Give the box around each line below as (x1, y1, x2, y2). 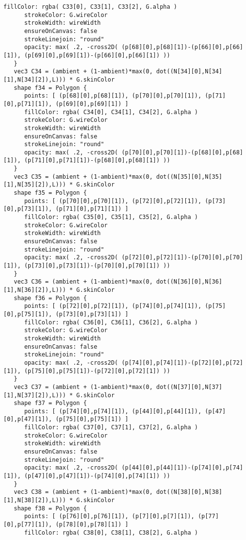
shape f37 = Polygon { (14, 400, 87, 407)
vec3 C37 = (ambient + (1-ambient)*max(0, (14, 383, 153, 390)
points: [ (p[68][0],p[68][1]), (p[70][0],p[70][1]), (24, 92, 202, 100)
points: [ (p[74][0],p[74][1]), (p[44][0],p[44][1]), (24, 407, 202, 415)
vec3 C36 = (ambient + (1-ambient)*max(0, (14, 278, 153, 286)
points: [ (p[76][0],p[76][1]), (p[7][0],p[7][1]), (24, 513, 195, 520)
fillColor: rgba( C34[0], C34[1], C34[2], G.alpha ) (24, 108, 198, 116)
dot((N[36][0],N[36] (156, 278, 223, 286)
